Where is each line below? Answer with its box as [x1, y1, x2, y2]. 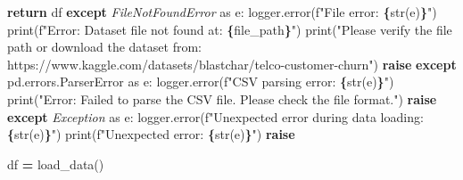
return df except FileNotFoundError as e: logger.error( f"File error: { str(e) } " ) [7, 3, 437, 20]
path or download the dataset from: [7, 37, 202, 56]
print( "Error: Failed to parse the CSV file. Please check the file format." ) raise [7, 89, 437, 108]
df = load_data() [7, 154, 104, 173]
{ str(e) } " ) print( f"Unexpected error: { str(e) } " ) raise [7, 125, 295, 143]
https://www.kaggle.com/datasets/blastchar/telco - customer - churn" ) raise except [7, 54, 457, 73]
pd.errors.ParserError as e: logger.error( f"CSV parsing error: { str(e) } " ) [7, 72, 394, 91]
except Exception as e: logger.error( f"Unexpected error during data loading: [7, 107, 424, 126]
